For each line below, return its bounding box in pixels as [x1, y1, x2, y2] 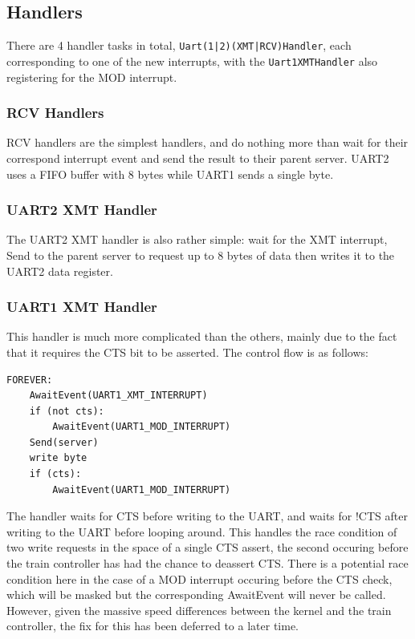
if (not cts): [29, 405, 104, 417]
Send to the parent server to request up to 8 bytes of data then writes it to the [6, 246, 395, 263]
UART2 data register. [6, 262, 113, 279]
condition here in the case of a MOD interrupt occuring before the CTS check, [6, 570, 393, 587]
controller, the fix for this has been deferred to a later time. [6, 617, 299, 634]
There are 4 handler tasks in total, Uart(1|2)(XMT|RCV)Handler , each [6, 37, 352, 54]
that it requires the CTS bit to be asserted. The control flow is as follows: [6, 343, 368, 360]
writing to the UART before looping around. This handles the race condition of [6, 523, 397, 540]
